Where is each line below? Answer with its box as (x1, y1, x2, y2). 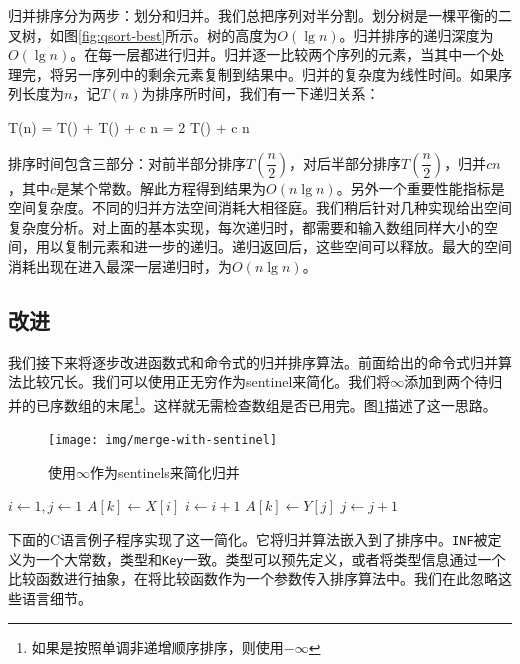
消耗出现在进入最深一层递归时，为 (8, 255, 232, 276)
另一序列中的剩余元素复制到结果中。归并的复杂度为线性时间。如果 (63, 63, 498, 84)
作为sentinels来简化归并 (90, 461, 240, 482)
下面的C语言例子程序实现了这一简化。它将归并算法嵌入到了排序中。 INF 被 (8, 529, 488, 550)
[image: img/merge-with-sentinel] (48, 433, 278, 448)
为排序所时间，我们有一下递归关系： (141, 83, 380, 104)
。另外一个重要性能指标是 (336, 177, 505, 198)
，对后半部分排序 (289, 152, 402, 173)
